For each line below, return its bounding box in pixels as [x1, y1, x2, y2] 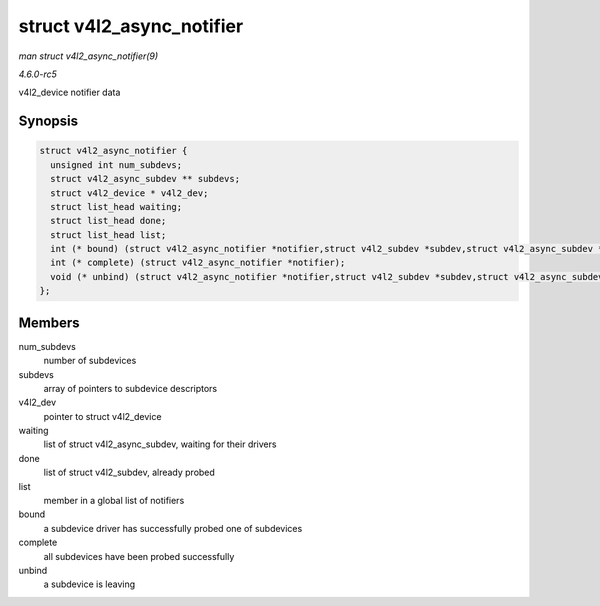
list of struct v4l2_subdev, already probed [43, 466, 215, 479]
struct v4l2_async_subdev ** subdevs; [50, 173, 240, 185]
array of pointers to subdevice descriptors [43, 382, 218, 394]
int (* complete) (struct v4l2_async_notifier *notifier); [50, 257, 346, 269]
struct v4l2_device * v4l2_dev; [50, 187, 209, 199]
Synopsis [18, 113, 79, 130]
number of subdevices [43, 355, 137, 367]
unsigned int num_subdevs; [50, 159, 183, 170]
